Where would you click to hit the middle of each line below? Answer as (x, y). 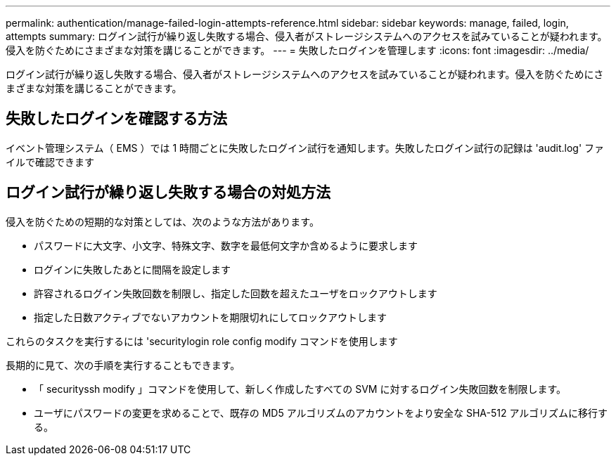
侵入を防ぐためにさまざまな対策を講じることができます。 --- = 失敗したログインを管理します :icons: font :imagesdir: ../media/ (297, 50)
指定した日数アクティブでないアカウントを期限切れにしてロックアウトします (211, 317)
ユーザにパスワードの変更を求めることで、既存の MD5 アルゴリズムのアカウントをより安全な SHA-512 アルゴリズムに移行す (321, 413)
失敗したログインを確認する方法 (116, 119)
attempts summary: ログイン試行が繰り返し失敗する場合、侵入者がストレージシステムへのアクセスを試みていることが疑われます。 (307, 36)
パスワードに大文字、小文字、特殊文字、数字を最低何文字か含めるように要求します (226, 245)
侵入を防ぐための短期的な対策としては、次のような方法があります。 (162, 221)
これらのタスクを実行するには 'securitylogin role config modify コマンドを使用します (202, 341)
